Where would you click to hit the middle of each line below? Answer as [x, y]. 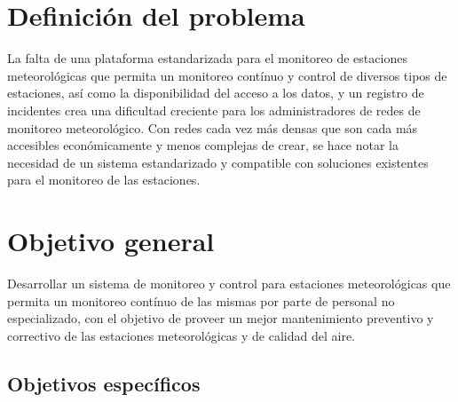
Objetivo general [111, 241]
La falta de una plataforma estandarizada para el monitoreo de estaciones [207, 58]
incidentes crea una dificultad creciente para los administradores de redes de [214, 110]
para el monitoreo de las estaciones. [104, 180]
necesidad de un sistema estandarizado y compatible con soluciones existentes [218, 162]
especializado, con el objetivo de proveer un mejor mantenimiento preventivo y [221, 318]
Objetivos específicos [104, 383]
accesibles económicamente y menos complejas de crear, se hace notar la [203, 145]
